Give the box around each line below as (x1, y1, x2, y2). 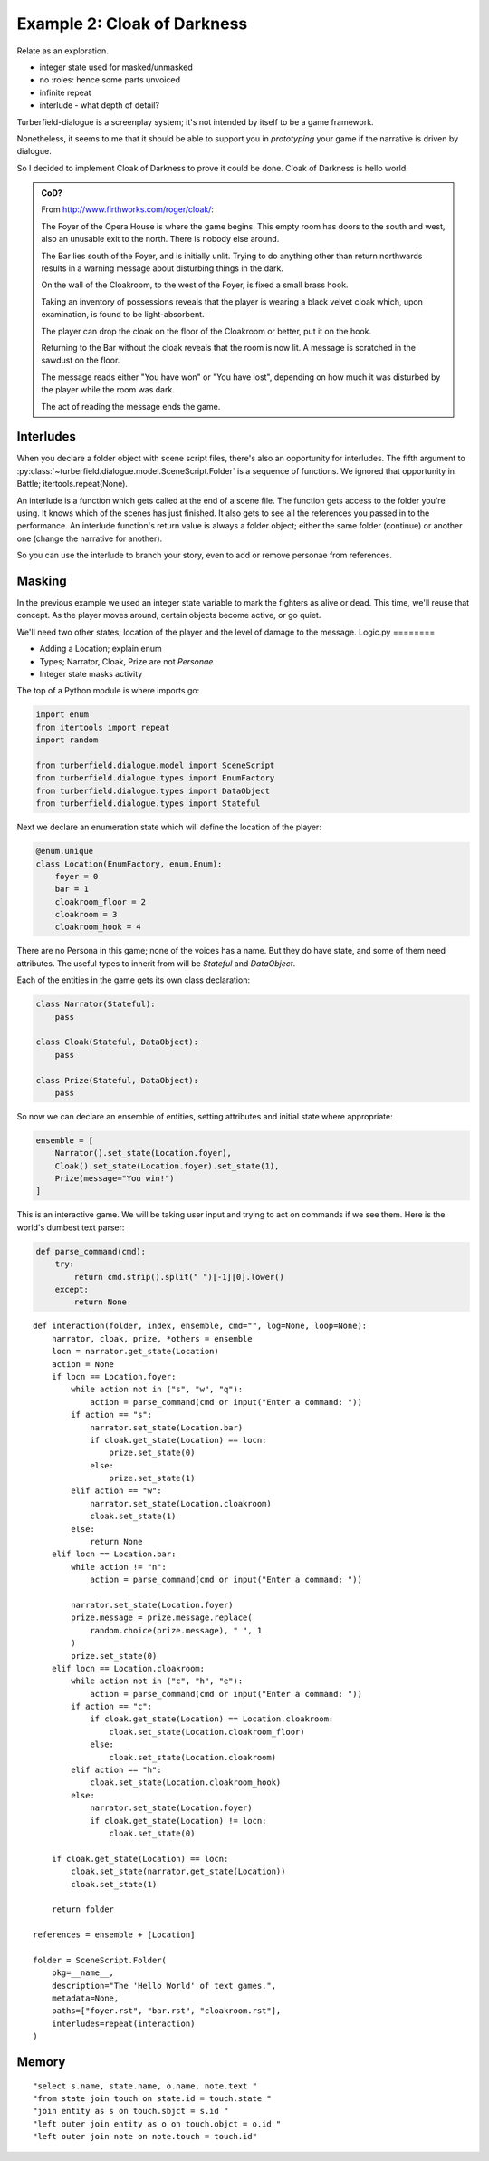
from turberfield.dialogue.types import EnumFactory (35, 773, 275, 783)
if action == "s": (71, 1410, 153, 1420)
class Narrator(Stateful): (35, 999, 156, 1010)
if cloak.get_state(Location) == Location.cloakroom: (90, 1714, 334, 1724)
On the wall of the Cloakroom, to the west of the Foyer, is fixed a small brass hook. (41, 279, 349, 290)
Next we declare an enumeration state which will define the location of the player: (16, 821, 321, 833)
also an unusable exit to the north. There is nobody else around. (41, 234, 280, 245)
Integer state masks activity (39, 669, 143, 680)
